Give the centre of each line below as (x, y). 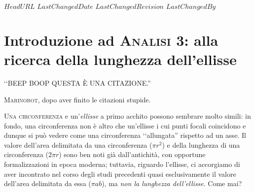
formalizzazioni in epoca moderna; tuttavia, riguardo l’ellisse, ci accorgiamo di (122, 164)
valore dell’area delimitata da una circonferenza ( (78, 144)
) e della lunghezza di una (201, 144)
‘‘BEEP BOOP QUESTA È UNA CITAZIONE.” (77, 82)
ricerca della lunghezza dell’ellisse (120, 59)
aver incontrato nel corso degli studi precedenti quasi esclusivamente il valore (120, 174)
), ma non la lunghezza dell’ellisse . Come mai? (172, 183)
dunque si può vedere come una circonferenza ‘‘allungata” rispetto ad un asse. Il (125, 135)
